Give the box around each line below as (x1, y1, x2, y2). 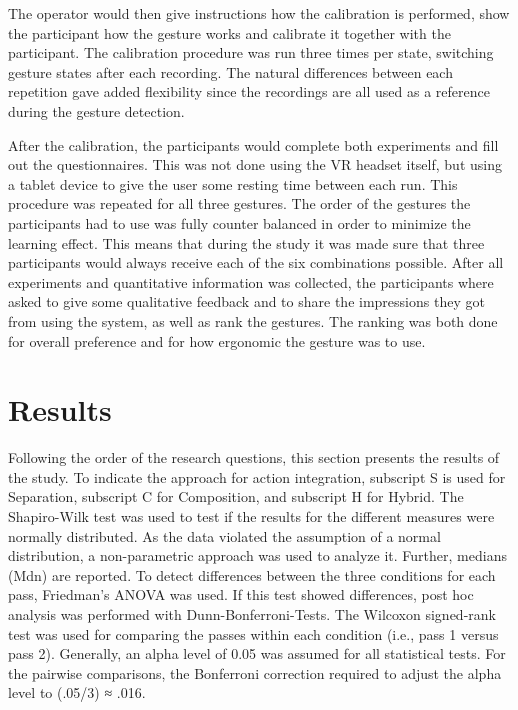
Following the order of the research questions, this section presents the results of (8, 447, 500, 468)
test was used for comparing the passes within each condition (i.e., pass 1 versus (8, 623, 499, 644)
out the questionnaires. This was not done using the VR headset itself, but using (8, 154, 502, 175)
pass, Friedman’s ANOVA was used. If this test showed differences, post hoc (8, 584, 474, 605)
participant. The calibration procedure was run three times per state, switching (8, 42, 494, 63)
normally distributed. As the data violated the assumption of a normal (8, 525, 441, 546)
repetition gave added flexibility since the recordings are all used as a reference (8, 81, 490, 102)
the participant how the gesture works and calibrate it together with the (8, 22, 451, 43)
